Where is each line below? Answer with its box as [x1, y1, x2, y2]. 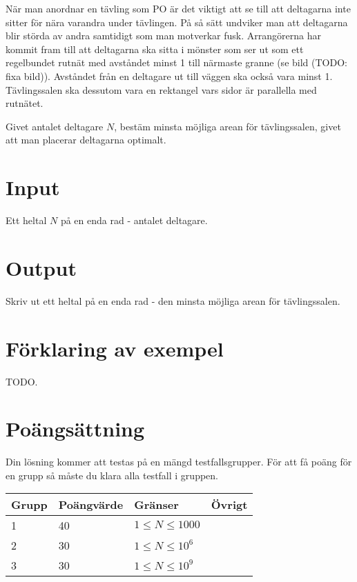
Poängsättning [6, 414, 145, 443]
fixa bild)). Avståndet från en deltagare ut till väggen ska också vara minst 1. [6, 68, 333, 83]
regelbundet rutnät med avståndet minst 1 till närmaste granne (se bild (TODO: [6, 55, 347, 70]
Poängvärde [58, 496, 124, 513]
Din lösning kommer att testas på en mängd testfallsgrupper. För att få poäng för [6, 454, 352, 469]
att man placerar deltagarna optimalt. [6, 132, 166, 147]
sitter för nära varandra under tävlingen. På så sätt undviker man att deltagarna [6, 14, 348, 29]
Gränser [134, 496, 179, 513]
